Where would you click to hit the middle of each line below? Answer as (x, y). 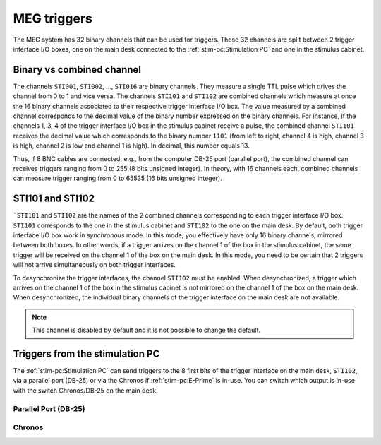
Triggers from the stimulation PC (86, 354)
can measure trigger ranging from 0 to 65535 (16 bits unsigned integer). (117, 178)
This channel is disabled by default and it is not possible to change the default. (146, 330)
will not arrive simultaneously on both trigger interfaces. (95, 265)
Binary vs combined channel (77, 70)
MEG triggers (53, 18)
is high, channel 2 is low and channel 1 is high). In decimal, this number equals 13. (131, 146)
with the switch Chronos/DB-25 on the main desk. (85, 390)
